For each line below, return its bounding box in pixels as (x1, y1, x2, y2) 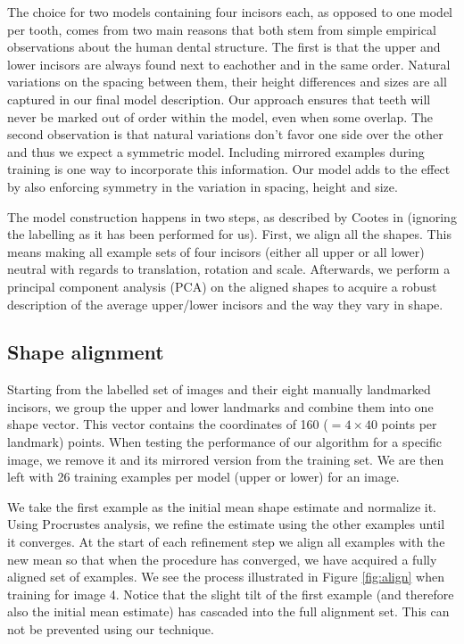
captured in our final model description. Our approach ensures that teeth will (7, 89, 431, 108)
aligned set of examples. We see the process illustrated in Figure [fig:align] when (7, 567, 444, 586)
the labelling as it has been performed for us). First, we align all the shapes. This (7, 225, 452, 244)
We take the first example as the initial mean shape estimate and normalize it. (7, 497, 437, 516)
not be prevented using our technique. (7, 620, 214, 639)
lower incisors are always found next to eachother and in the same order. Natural (7, 54, 451, 73)
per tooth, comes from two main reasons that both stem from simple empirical (7, 20, 436, 38)
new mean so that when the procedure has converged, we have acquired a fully (7, 549, 437, 568)
